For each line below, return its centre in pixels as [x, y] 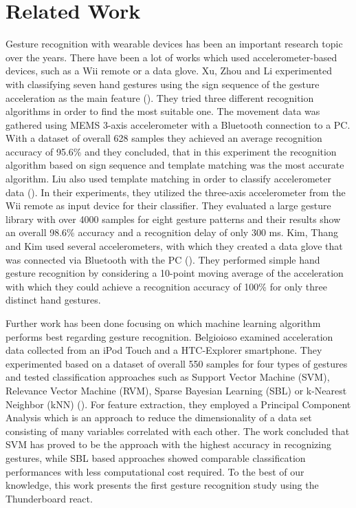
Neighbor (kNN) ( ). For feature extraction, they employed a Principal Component [178, 404]
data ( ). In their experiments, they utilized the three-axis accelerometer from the [176, 192]
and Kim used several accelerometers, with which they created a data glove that [174, 246]
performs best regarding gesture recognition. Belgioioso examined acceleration [169, 336]
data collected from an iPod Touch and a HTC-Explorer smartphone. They [164, 350]
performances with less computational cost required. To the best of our [155, 471]
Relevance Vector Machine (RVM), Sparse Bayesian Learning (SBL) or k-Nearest [176, 390]
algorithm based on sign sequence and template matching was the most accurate [175, 165]
